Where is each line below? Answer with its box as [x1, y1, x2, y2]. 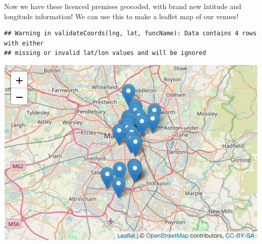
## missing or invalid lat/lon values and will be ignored [4, 49, 206, 57]
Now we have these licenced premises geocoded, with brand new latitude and [4, 1, 241, 11]
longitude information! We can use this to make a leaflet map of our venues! [4, 11, 239, 21]
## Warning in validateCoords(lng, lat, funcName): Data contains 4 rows [4, 30, 257, 37]
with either [4, 39, 44, 47]
